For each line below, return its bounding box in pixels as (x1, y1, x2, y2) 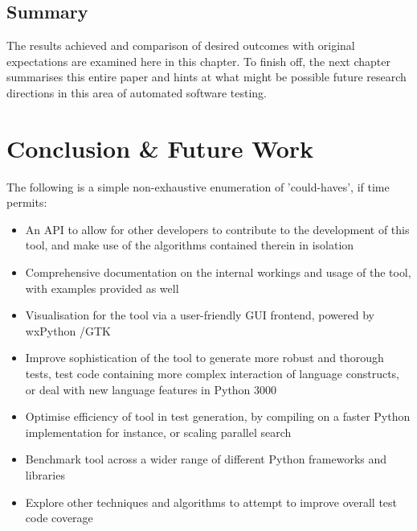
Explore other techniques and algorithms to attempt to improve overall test (25, 493, 398, 510)
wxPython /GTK (25, 322, 111, 339)
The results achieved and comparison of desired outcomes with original (6, 37, 355, 54)
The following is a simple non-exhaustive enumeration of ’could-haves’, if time (6, 178, 390, 195)
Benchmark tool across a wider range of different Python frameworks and (25, 451, 387, 467)
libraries (25, 467, 65, 484)
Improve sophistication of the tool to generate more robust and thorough (25, 349, 384, 366)
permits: (6, 194, 47, 211)
